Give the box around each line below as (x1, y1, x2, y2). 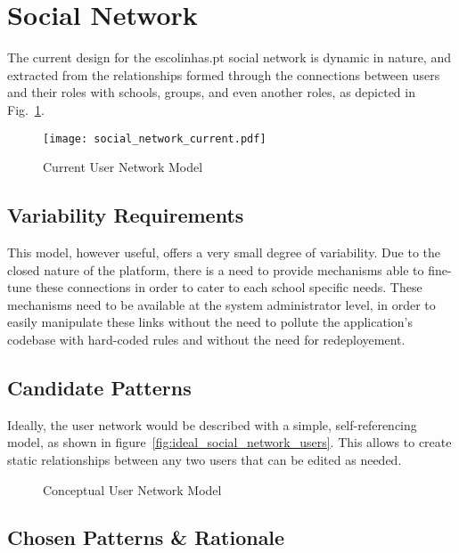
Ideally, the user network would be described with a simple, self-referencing (7, 415, 417, 434)
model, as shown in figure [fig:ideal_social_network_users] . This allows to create (7, 433, 452, 451)
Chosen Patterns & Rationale (7, 524, 285, 551)
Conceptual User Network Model (43, 480, 222, 499)
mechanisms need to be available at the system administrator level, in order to (7, 295, 436, 313)
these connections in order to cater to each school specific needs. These (35, 278, 422, 297)
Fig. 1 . (7, 100, 45, 118)
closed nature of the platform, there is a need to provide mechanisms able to (7, 260, 424, 279)
